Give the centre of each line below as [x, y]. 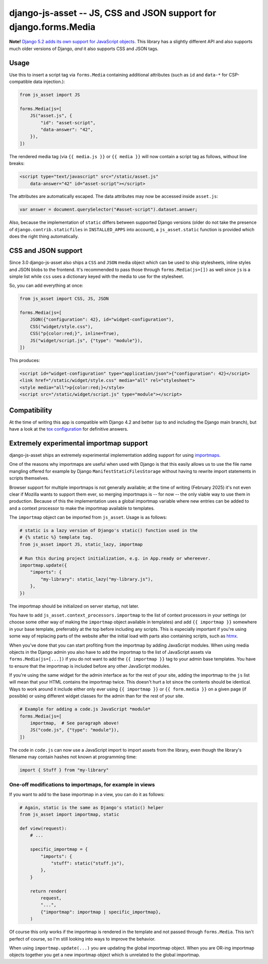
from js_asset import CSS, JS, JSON [64, 299]
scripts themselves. [29, 478]
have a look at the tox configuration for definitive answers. [69, 429]
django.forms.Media [52, 27]
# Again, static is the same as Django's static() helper [92, 807]
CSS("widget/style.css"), [62, 326]
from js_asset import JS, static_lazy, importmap [81, 544]
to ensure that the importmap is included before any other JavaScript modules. [90, 666]
